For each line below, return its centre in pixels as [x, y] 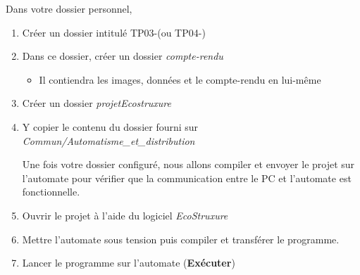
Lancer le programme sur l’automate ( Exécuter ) [129, 263]
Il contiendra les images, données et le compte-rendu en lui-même [180, 79]
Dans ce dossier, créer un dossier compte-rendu [123, 56]
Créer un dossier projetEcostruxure [97, 103]
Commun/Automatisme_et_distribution [108, 140]
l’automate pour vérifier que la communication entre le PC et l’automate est [187, 178]
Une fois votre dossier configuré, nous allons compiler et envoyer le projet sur [188, 164]
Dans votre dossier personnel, [69, 8]
